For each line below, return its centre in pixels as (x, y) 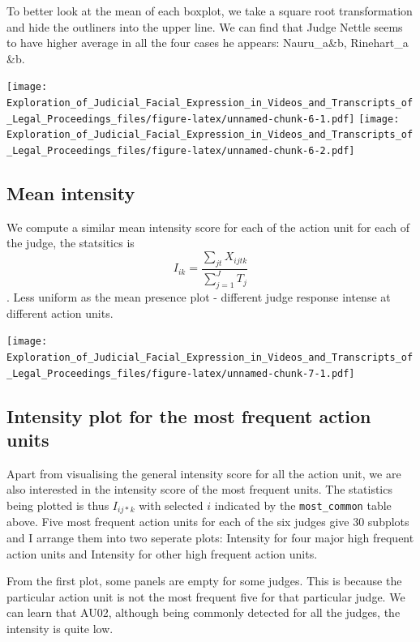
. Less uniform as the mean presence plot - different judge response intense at (199, 297)
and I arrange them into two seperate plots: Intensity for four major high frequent (210, 537)
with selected (171, 505)
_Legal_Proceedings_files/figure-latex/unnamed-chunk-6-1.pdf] (181, 119)
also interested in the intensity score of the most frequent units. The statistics (199, 489)
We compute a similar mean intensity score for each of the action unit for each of (208, 227)
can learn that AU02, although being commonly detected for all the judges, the (204, 612)
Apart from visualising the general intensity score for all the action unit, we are (204, 473)
